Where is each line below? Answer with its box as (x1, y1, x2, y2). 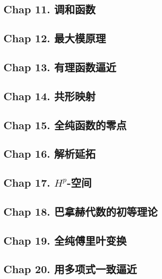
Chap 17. (3, 175, 50, 190)
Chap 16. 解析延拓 (3, 146, 96, 161)
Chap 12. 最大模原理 (3, 30, 106, 46)
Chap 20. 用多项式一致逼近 (3, 261, 137, 277)
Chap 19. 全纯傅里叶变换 (3, 232, 127, 248)
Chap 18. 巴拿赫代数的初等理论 (3, 203, 158, 219)
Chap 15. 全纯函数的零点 (3, 117, 127, 132)
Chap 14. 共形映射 (3, 88, 96, 103)
